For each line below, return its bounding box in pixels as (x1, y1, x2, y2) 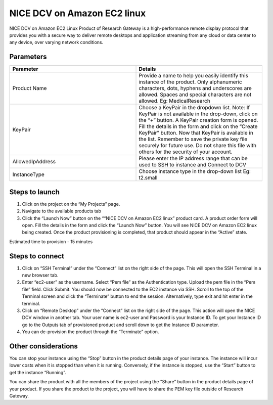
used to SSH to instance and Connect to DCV (139, 161, 247, 168)
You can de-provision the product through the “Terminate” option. (22, 329, 159, 335)
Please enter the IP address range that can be (139, 155, 248, 162)
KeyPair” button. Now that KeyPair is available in (139, 129, 254, 137)
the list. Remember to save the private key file (139, 136, 248, 143)
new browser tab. (22, 272, 59, 278)
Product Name (12, 85, 47, 92)
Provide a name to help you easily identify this (139, 72, 249, 79)
